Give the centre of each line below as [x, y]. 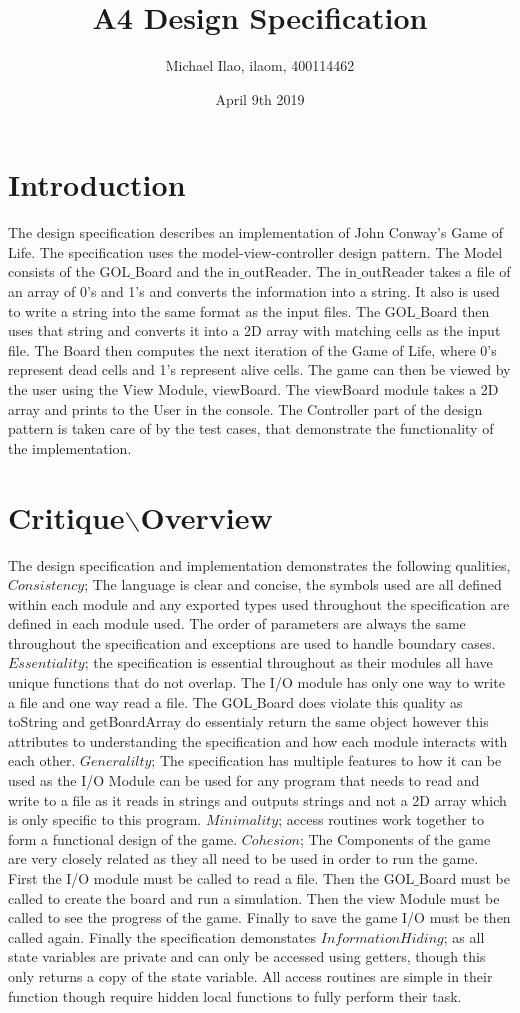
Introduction [97, 184]
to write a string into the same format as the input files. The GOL [212, 310]
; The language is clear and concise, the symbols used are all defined [293, 584]
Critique [66, 516]
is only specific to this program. [105, 819]
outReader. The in [300, 271]
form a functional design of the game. [123, 838]
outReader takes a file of [436, 271]
